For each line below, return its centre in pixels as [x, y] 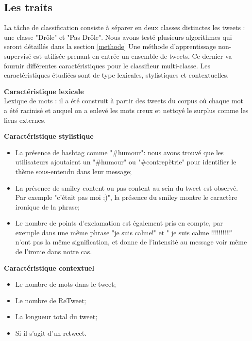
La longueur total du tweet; [56, 317]
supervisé [18, 56]
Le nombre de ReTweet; [51, 300]
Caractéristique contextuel [49, 268]
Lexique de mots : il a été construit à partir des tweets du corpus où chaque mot [124, 101]
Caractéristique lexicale [44, 91]
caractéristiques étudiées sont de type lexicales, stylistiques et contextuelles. [117, 75]
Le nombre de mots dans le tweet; [66, 284]
